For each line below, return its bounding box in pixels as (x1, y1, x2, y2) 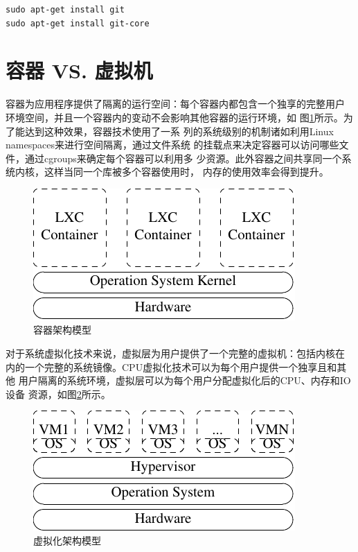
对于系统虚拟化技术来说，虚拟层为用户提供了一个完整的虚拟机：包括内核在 (6, 346, 345, 361)
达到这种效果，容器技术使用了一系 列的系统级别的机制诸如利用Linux (24, 123, 334, 138)
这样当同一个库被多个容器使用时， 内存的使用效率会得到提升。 (44, 164, 329, 179)
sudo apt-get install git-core (6, 18, 150, 28)
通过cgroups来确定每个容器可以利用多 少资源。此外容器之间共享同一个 (24, 150, 342, 165)
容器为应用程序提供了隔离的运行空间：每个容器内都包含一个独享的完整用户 (6, 96, 345, 111)
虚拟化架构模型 (33, 533, 101, 548)
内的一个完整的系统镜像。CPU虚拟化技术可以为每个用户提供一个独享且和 (6, 359, 337, 374)
